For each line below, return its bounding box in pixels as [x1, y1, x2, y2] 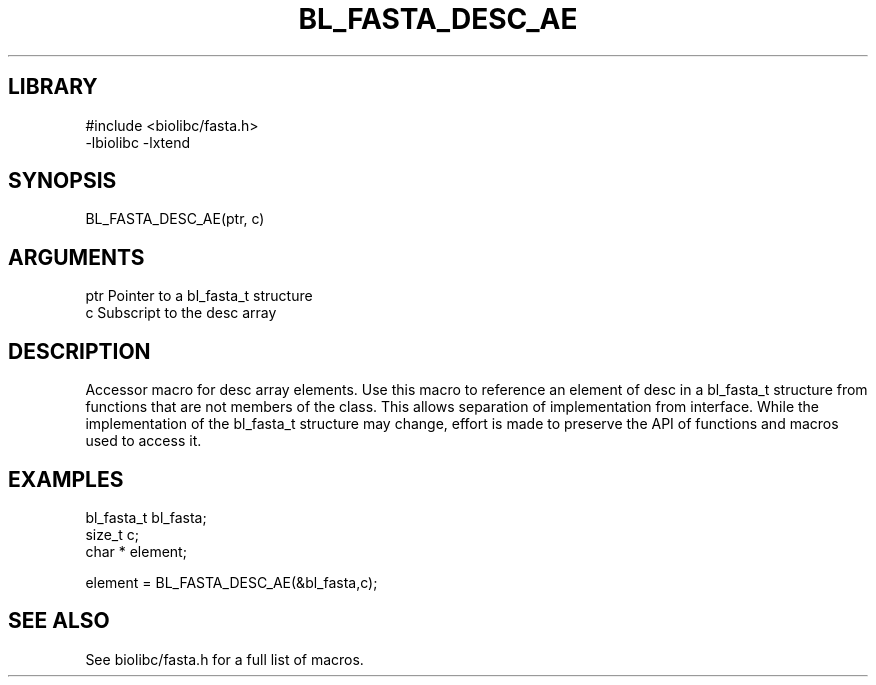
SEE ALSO [8, 608, 110, 634]
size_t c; [85, 525, 139, 543]
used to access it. [85, 432, 202, 450]
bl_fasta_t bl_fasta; [85, 508, 207, 526]
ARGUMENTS [8, 244, 145, 270]
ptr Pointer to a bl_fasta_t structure [85, 287, 313, 305]
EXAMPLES [8, 466, 124, 492]
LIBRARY [8, 74, 98, 100]
